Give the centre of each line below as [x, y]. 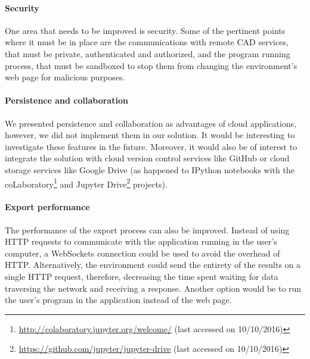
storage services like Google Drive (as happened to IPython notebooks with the [150, 169]
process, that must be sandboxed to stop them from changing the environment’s [151, 65]
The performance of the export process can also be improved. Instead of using [147, 230]
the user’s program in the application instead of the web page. [118, 300]
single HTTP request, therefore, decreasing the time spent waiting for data [142, 276]
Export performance [47, 207]
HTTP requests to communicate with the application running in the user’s [141, 241]
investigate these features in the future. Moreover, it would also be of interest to [151, 146]
